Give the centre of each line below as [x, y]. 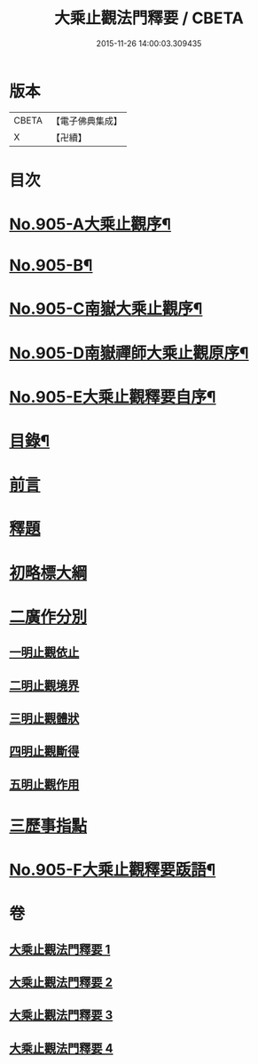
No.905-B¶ [51, 265]
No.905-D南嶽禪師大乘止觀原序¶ [129, 353]
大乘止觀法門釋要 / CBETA [149, 18]
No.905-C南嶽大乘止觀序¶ [106, 309]
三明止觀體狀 [44, 718]
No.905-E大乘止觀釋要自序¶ [113, 397]
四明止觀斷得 [44, 752]
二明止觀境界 [44, 685]
